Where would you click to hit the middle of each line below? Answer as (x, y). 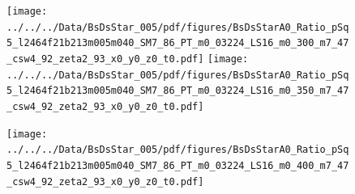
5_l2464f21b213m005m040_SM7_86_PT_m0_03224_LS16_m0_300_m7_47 (178, 43)
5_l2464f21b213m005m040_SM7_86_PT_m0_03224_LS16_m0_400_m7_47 (178, 165)
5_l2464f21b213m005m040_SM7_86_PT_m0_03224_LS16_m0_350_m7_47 (178, 91)
